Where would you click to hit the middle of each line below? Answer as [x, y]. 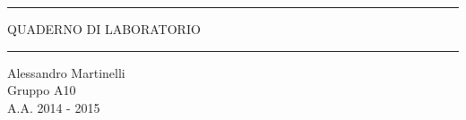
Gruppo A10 [42, 90]
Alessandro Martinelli [66, 72]
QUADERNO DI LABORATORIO [104, 29]
